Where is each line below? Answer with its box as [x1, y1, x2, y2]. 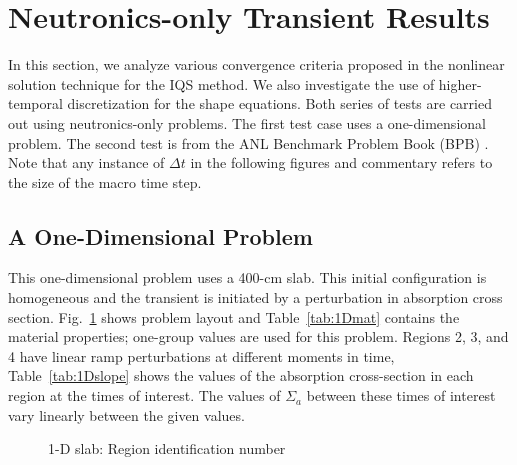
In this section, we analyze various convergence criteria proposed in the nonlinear [8, 54, 505, 75]
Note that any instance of [8, 152, 165, 173]
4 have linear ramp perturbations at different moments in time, [8, 345, 395, 366]
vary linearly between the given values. [8, 404, 245, 425]
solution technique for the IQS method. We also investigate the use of [8, 73, 435, 94]
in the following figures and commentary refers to [190, 152, 493, 173]
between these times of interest [306, 385, 496, 406]
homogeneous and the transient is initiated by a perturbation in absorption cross [8, 287, 503, 308]
